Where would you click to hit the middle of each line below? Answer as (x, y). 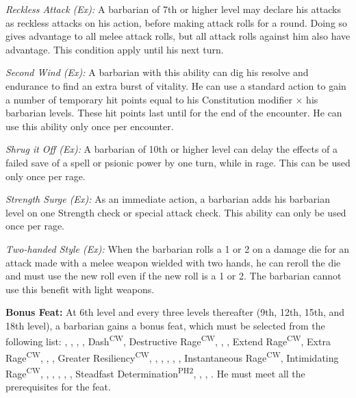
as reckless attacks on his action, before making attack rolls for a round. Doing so (177, 22)
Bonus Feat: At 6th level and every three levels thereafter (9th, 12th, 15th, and (175, 312)
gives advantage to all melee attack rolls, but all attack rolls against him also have (178, 36)
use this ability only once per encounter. (90, 126)
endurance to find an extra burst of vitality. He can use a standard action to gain (176, 85)
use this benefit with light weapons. (80, 289)
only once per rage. (46, 176)
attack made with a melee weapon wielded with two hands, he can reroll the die (173, 262)
